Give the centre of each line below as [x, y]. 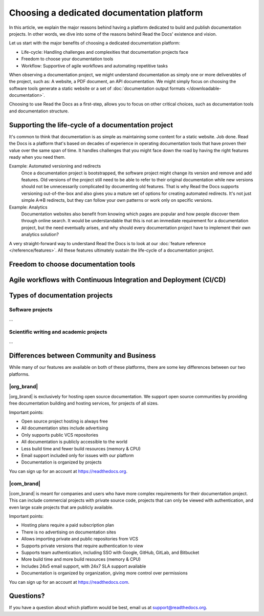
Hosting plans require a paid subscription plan [68, 525]
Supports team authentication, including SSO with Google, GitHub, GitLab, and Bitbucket [110, 552]
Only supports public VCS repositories [60, 435]
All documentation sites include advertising [65, 428]
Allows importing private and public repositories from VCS [80, 539]
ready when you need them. [37, 157]
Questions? [27, 596]
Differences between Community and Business [82, 356]
